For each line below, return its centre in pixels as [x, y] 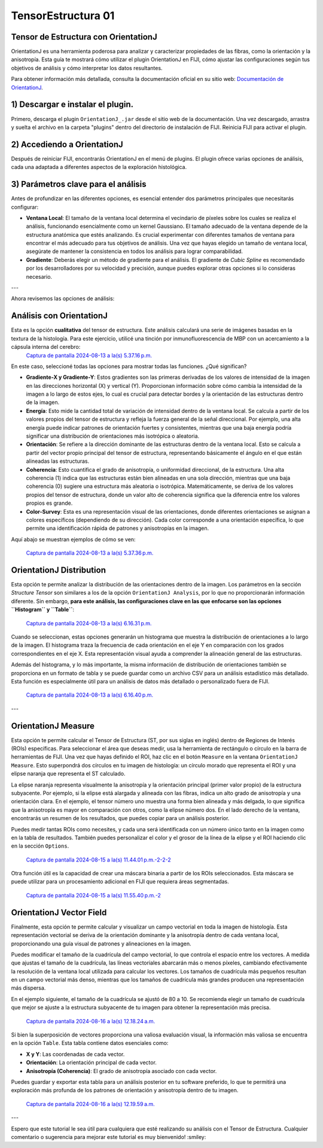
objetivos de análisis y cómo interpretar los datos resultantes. [87, 68]
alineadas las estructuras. [58, 461]
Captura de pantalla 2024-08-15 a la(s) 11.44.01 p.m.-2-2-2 [99, 860]
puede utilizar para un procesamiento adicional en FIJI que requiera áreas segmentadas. [120, 882]
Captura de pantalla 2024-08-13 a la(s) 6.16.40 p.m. [90, 695]
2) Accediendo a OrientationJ [67, 144]
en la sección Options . [40, 846]
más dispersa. [28, 988]
